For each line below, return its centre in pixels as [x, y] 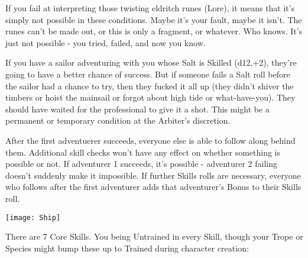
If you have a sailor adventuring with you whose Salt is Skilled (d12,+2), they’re [151, 62]
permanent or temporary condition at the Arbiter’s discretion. [118, 120]
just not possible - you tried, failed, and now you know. [106, 42]
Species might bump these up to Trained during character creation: [127, 248]
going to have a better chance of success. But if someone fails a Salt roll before [148, 74]
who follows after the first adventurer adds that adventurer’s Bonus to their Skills [153, 187]
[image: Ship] [33, 217]
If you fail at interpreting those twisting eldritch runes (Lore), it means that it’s [150, 8]
